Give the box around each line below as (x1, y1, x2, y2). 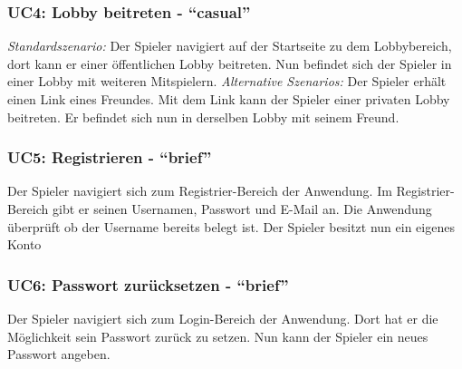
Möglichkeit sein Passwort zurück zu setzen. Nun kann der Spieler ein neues (7, 326, 428, 345)
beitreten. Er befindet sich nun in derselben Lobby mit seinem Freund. (7, 107, 399, 126)
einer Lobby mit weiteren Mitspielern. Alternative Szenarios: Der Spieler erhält (7, 72, 447, 91)
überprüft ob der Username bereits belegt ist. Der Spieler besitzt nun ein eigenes (7, 217, 455, 236)
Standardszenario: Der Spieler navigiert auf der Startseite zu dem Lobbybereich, (7, 36, 452, 55)
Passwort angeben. (7, 345, 111, 364)
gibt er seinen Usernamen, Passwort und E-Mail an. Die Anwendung (52, 199, 432, 218)
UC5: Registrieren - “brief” (7, 146, 212, 169)
